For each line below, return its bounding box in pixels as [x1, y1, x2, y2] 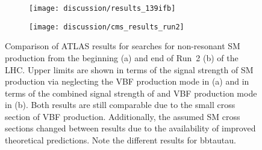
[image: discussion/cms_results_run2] [29, 22, 184, 31]
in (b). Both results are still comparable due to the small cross [5, 98, 235, 111]
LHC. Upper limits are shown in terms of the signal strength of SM [5, 63, 254, 76]
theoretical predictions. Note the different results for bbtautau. [5, 134, 236, 146]
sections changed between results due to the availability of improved [5, 122, 256, 134]
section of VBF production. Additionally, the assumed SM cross [5, 110, 240, 122]
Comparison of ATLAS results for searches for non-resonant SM [5, 40, 240, 52]
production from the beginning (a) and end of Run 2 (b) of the [5, 51, 239, 64]
